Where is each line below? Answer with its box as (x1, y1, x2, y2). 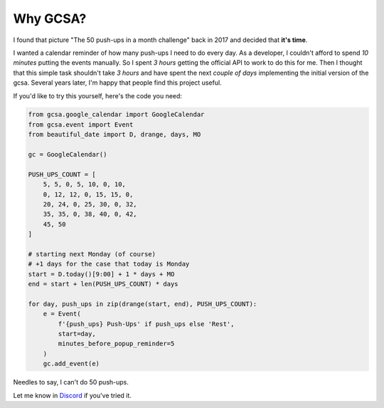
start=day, (58, 330, 96, 338)
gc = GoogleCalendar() (28, 150, 107, 159)
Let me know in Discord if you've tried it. (13, 391, 132, 399)
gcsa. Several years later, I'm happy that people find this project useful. (13, 78, 222, 87)
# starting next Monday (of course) (28, 250, 156, 258)
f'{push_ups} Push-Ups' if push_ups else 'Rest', (58, 320, 235, 328)
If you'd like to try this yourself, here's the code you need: (13, 91, 183, 100)
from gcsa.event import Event (28, 120, 134, 128)
